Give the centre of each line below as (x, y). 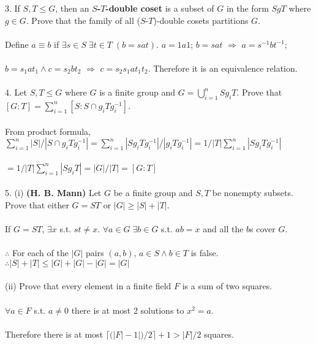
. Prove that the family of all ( (83, 20)
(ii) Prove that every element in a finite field (88, 286)
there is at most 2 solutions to (128, 310)
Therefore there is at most (54, 334)
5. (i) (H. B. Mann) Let (53, 193)
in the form (247, 8)
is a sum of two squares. (227, 286)
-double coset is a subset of (160, 8)
